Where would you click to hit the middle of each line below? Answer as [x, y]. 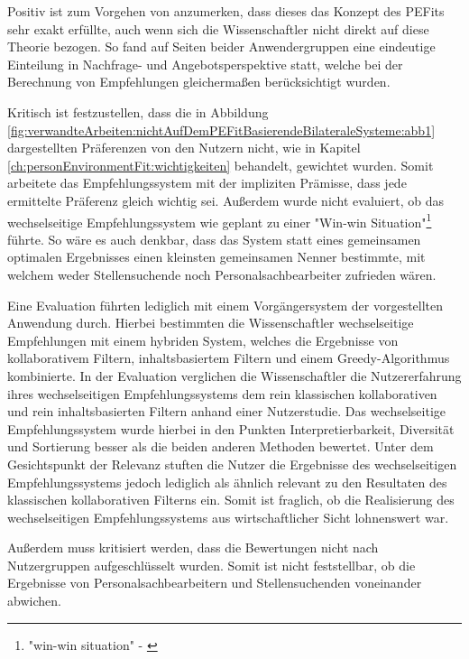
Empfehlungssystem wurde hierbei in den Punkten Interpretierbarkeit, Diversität [231, 428]
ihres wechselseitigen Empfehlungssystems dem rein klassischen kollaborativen [222, 393]
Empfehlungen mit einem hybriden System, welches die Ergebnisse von [203, 340]
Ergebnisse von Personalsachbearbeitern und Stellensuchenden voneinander [215, 583]
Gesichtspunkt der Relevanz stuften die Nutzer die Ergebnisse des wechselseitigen [232, 464]
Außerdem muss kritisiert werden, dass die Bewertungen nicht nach [193, 548]
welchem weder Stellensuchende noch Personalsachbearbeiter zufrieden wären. [222, 274]
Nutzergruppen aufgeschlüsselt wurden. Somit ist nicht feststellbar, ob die [212, 565]
